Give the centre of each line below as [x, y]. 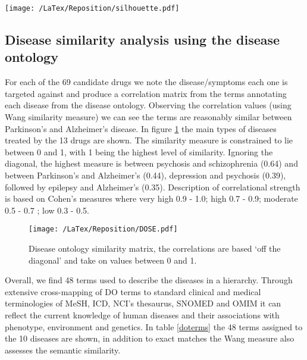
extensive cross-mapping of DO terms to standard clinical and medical [133, 291]
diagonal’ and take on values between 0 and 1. [113, 260]
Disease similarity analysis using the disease [142, 40]
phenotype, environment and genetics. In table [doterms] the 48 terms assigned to [154, 326]
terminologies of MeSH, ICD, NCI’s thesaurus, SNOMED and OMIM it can [143, 303]
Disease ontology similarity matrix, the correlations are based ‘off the [155, 248]
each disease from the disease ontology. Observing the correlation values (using [148, 105]
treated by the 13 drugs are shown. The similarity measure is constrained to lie [149, 140]
